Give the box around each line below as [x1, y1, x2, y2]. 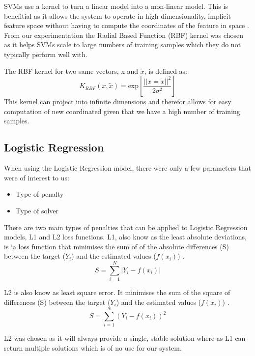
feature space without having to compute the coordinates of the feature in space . [4, 20, 249, 30]
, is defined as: [144, 65, 187, 76]
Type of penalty [15, 189, 64, 199]
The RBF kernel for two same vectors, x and [4, 65, 139, 76]
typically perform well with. [4, 49, 87, 59]
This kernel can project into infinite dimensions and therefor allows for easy [4, 96, 231, 107]
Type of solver [15, 205, 59, 215]
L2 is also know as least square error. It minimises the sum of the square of [4, 287, 230, 297]
